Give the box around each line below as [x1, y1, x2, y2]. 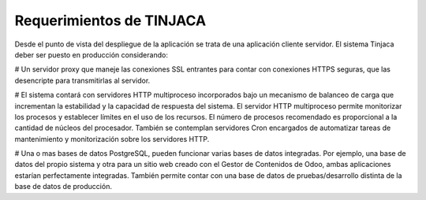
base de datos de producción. [14, 182, 112, 191]
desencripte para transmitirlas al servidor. [14, 76, 151, 85]
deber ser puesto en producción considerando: [14, 50, 169, 59]
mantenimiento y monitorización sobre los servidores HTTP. [14, 134, 210, 143]
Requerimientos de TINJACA [14, 12, 207, 29]
